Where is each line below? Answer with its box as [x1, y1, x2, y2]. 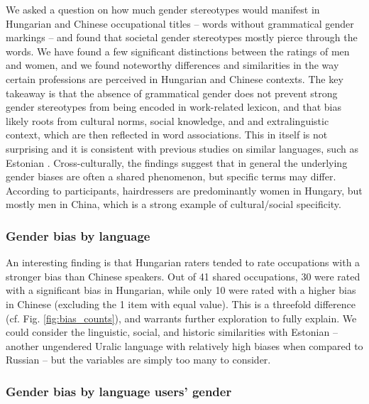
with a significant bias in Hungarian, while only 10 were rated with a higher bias [6, 283, 356, 297]
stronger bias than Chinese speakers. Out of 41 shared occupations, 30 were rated [6, 268, 360, 283]
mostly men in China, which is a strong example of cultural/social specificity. [6, 197, 341, 212]
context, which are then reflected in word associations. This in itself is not [6, 127, 328, 142]
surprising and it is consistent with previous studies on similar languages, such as [6, 141, 358, 155]
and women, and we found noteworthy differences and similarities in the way [6, 58, 339, 72]
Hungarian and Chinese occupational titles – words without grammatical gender [6, 16, 354, 31]
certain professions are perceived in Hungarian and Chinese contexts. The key [6, 71, 343, 86]
